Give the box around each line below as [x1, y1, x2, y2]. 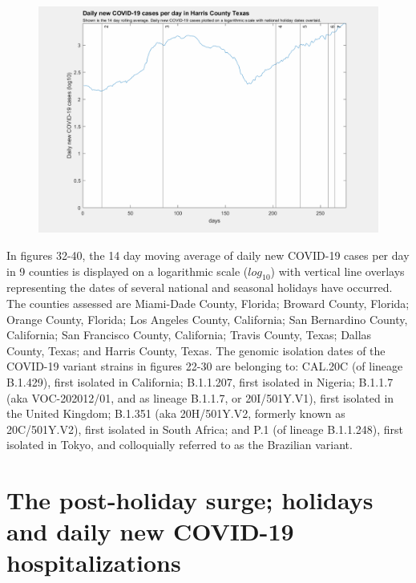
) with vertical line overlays [270, 262, 405, 279]
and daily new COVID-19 [6, 515, 294, 548]
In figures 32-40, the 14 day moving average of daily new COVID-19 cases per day [6, 246, 410, 263]
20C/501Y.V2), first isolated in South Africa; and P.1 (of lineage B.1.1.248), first [6, 420, 404, 437]
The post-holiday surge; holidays [6, 484, 374, 516]
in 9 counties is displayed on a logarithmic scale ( [6, 262, 248, 279]
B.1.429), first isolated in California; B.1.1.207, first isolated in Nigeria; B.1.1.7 [6, 373, 394, 390]
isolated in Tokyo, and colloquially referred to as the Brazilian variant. [6, 436, 353, 453]
